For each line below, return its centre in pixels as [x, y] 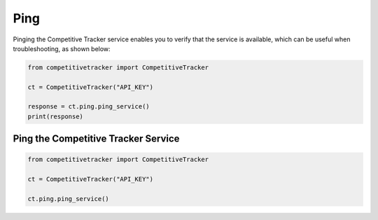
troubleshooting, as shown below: [62, 48]
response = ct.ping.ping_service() [89, 106]
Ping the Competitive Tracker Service [96, 139]
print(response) [56, 116]
